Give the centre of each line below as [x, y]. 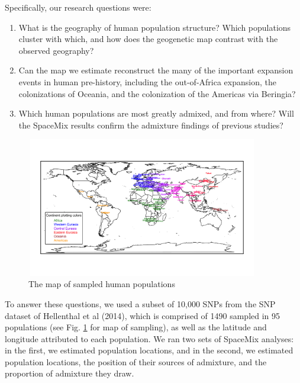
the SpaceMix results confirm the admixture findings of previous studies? [151, 125]
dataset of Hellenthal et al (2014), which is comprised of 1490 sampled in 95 [143, 315]
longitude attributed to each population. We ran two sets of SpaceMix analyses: [149, 338]
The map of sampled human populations [102, 284]
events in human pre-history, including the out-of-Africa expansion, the [147, 81]
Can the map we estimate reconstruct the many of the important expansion [156, 70]
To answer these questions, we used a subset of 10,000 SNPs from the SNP [140, 303]
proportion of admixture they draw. [70, 373]
